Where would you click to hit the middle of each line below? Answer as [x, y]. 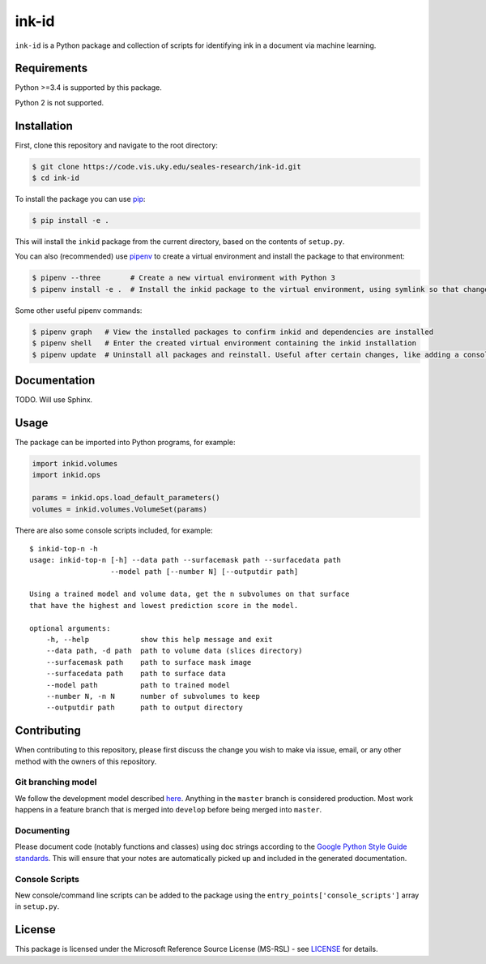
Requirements [51, 69]
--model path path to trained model [138, 685]
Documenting [43, 830]
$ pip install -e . [70, 221]
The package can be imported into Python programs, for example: [125, 442]
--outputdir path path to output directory [144, 708]
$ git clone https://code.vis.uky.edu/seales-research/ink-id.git [166, 167]
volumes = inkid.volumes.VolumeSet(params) [120, 509]
